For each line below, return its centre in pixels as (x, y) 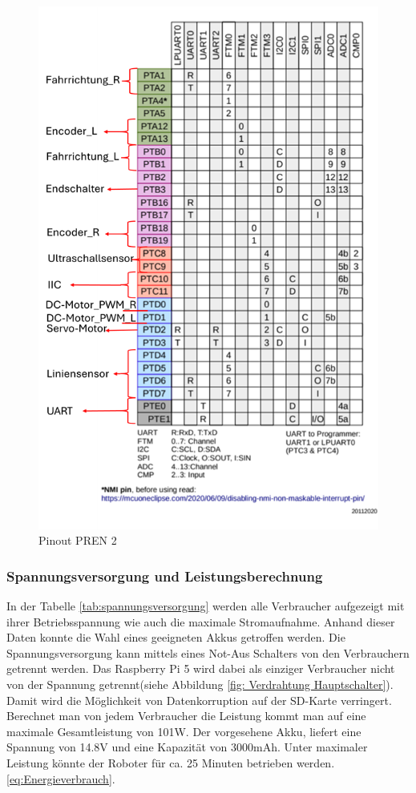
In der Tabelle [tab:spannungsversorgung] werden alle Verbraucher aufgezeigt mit (206, 606)
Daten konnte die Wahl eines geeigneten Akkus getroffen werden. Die (176, 637)
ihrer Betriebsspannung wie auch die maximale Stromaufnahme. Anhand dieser (201, 621)
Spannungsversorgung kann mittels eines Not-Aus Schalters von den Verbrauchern (208, 652)
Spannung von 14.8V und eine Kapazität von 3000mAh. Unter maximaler (187, 747)
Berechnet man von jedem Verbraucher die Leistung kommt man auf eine (186, 716)
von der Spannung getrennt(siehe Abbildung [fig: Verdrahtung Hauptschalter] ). (200, 684)
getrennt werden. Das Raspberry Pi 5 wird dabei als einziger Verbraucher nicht (201, 668)
